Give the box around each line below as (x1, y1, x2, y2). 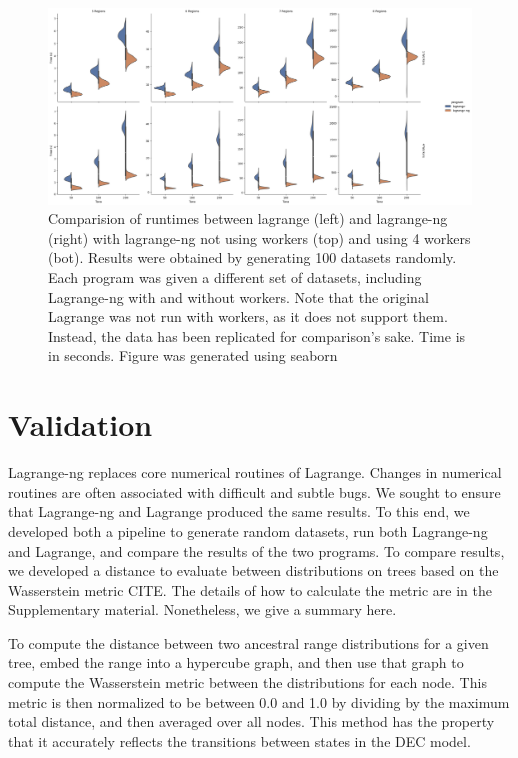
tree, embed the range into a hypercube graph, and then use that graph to (8, 652, 464, 673)
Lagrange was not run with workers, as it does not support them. (48, 306, 448, 327)
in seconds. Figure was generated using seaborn (48, 345, 338, 366)
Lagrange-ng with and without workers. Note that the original (48, 286, 429, 307)
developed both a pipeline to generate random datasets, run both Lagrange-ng (8, 520, 488, 541)
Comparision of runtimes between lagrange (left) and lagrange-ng (48, 208, 448, 229)
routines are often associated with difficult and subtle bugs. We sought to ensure (8, 481, 501, 502)
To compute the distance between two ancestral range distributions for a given (8, 632, 489, 653)
